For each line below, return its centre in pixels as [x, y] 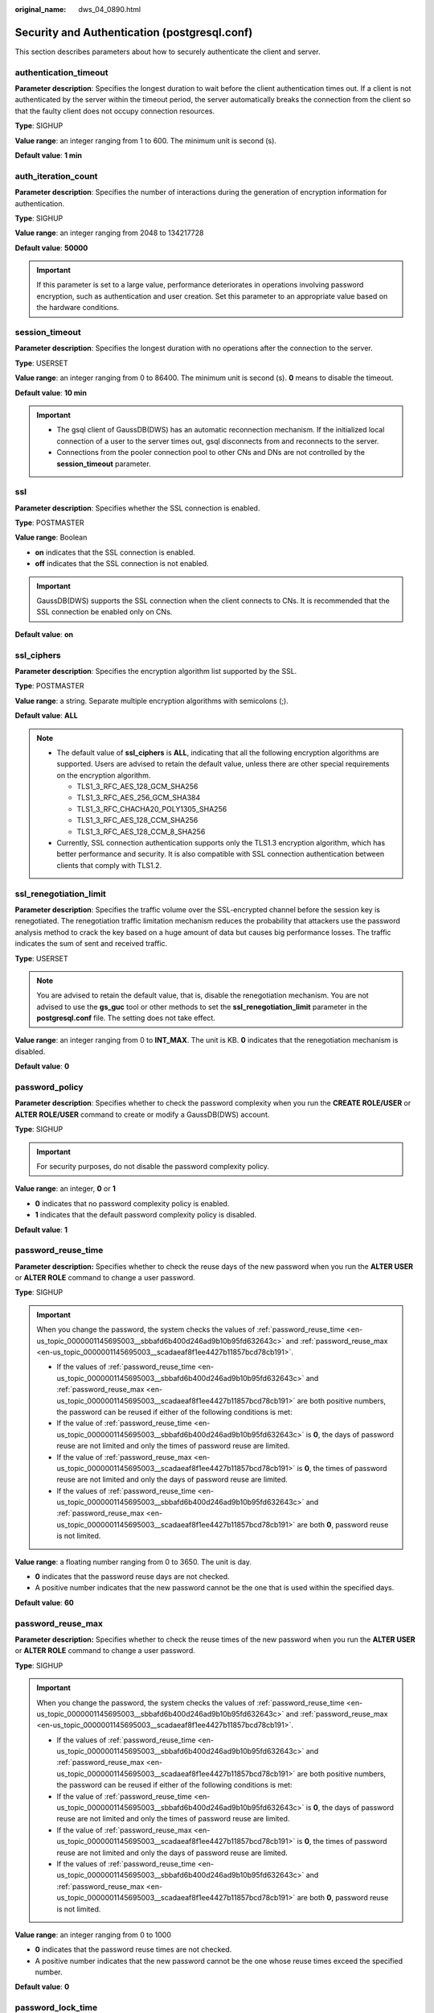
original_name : [41, 9]
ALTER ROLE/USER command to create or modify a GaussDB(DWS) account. [142, 1114]
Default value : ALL [46, 716]
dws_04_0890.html [109, 9]
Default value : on [44, 634]
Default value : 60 [44, 1602]
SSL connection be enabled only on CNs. [104, 612]
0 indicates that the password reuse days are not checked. [132, 1577]
